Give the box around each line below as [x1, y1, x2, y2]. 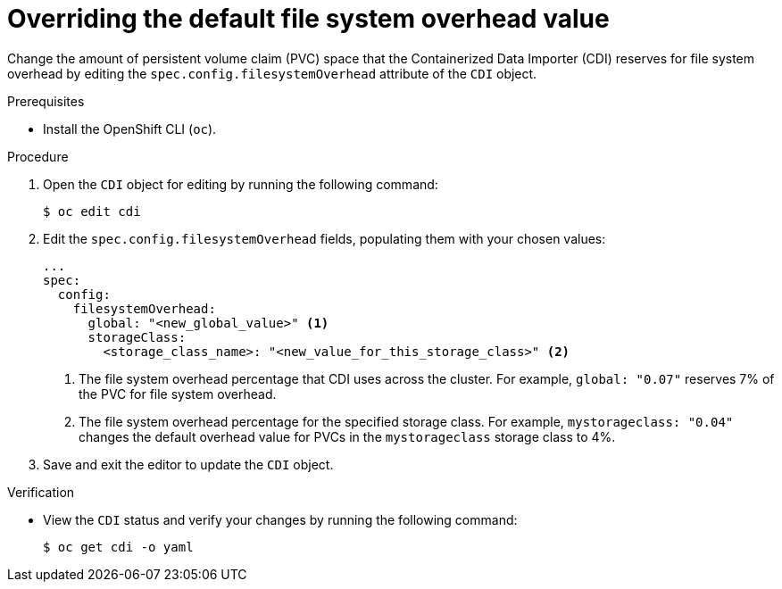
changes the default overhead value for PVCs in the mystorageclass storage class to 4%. [79, 428, 616, 444]
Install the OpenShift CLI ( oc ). [43, 120, 217, 137]
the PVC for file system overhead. [79, 386, 277, 402]
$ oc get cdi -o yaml [43, 539, 194, 554]
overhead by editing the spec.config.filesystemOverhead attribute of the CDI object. [7, 65, 537, 81]
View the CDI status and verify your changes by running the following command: [43, 511, 518, 527]
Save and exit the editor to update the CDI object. [43, 456, 334, 472]
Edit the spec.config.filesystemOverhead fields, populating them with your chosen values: [43, 230, 606, 246]
